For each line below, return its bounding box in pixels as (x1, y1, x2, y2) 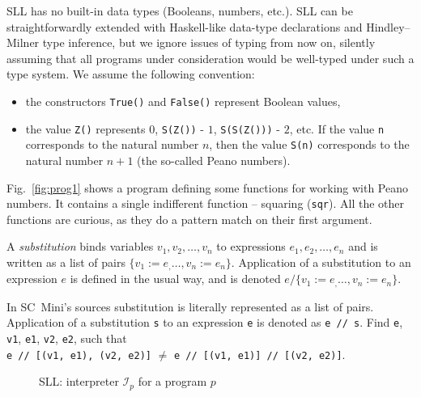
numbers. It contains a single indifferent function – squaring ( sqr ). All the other (6, 195, 404, 212)
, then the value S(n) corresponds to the (209, 136, 410, 153)
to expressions (216, 238, 286, 255)
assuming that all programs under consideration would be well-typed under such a (6, 49, 415, 66)
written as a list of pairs (6, 253, 125, 270)
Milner (6, 34, 40, 51)
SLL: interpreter (39, 373, 119, 390)
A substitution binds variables (6, 238, 154, 255)
